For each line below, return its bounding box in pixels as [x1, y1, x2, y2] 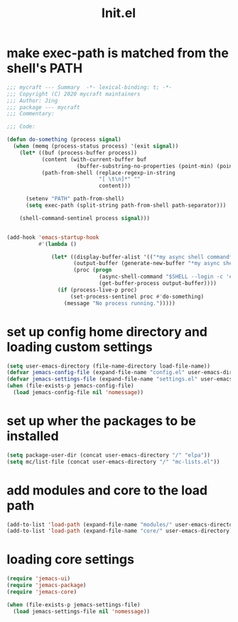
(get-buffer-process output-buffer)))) [98, 280, 217, 287]
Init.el [101, 5, 136, 21]
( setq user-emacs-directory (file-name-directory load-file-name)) [6, 362, 211, 370]
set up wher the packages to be [6, 413, 196, 429]
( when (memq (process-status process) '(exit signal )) [13, 142, 179, 150]
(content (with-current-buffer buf [41, 155, 147, 163]
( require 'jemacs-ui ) [6, 575, 71, 582]
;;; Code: [6, 123, 36, 130]
